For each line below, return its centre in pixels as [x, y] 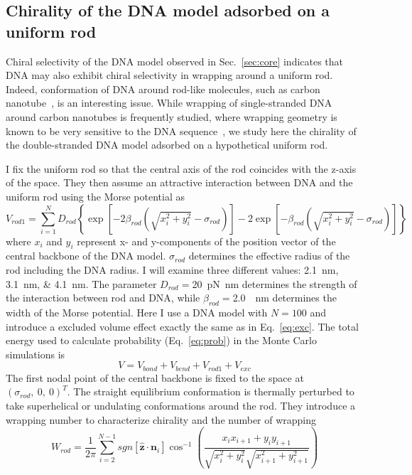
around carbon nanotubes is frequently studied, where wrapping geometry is [172, 116]
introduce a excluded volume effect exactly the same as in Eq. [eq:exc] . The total [182, 326]
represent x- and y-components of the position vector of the [206, 241]
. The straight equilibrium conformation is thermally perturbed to [211, 391]
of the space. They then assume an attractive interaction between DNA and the [179, 182]
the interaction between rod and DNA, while [103, 298]
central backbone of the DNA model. [86, 256]
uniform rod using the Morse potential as [95, 196]
